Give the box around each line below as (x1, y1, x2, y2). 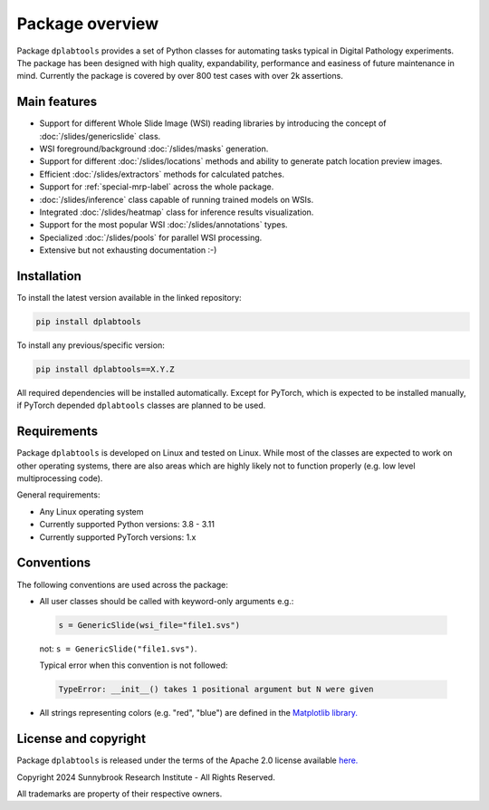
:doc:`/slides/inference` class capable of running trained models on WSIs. (39, 194, 314, 205)
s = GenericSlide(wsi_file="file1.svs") (58, 620, 240, 630)
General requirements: (16, 489, 101, 500)
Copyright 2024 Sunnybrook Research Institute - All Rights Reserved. (16, 771, 275, 783)
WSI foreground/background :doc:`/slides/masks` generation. (39, 143, 269, 154)
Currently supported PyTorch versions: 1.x (39, 531, 197, 543)
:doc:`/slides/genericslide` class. (39, 130, 161, 141)
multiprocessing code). (16, 473, 103, 484)
